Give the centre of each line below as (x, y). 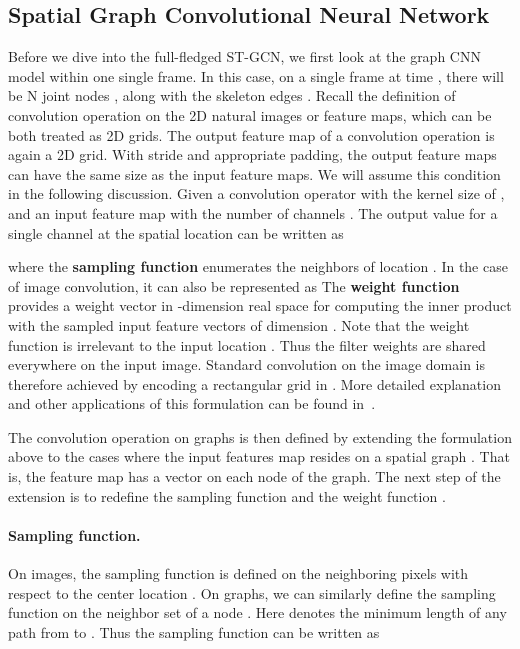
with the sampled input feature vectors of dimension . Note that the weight (239, 324)
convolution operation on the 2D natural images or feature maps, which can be (250, 114)
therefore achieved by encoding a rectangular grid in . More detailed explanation (254, 383)
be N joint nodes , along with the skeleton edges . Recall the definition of (232, 95)
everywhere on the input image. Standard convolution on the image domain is (246, 364)
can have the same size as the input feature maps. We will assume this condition (254, 173)
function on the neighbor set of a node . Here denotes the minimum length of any (257, 612)
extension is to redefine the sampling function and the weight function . (227, 495)
